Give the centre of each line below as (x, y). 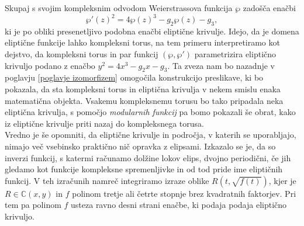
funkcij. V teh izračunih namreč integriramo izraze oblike (107, 180)
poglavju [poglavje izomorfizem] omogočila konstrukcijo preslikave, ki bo (134, 77)
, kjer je (282, 180)
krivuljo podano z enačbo (50, 65)
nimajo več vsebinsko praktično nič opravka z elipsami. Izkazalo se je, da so (140, 146)
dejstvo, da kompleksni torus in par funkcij (82, 54)
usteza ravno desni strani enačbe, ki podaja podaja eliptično (179, 205)
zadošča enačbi (269, 8)
